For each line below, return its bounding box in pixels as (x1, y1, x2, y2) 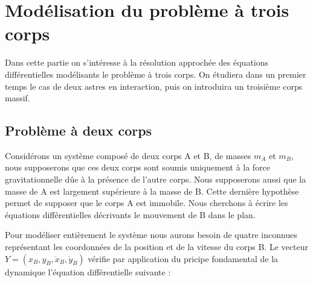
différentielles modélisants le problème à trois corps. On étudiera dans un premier (5, 67, 306, 80)
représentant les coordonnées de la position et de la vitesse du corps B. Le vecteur (5, 240, 308, 253)
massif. (5, 92, 30, 104)
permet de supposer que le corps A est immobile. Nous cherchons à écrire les (5, 196, 288, 209)
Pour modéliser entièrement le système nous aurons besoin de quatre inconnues (5, 228, 297, 241)
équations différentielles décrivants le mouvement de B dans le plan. (5, 208, 256, 221)
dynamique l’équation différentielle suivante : (5, 265, 171, 278)
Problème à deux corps (5, 121, 152, 140)
